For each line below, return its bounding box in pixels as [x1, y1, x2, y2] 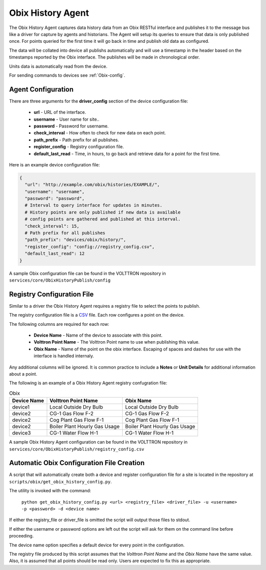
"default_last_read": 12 [25, 251, 85, 256]
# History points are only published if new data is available [25, 209, 181, 215]
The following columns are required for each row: [9, 321, 109, 327]
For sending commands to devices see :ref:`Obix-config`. [9, 72, 126, 78]
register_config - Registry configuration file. [33, 144, 124, 150]
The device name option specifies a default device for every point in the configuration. [9, 542, 185, 548]
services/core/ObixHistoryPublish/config [9, 277, 111, 283]
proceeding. [9, 533, 34, 539]
